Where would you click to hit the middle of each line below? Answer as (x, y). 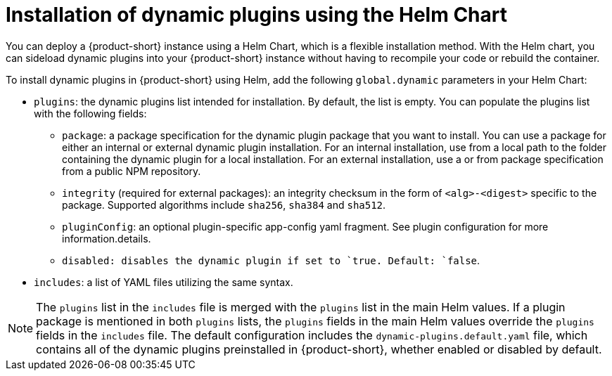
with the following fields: (90, 113)
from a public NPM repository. (132, 171)
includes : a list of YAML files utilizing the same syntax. (164, 282)
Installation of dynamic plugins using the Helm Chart (256, 15)
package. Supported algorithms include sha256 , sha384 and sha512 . (224, 205)
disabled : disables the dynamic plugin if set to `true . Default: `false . (271, 260)
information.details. (107, 238)
